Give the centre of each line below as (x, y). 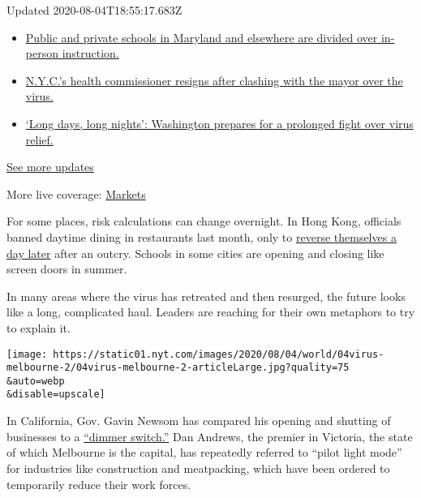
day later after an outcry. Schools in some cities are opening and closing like (195, 253)
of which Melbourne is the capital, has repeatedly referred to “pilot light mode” (204, 452)
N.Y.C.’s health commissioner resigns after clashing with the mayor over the (214, 80)
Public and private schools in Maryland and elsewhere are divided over (202, 37)
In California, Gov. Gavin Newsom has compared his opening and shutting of (199, 421)
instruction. (90, 53)
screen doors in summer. (67, 269)
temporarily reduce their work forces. (99, 484)
